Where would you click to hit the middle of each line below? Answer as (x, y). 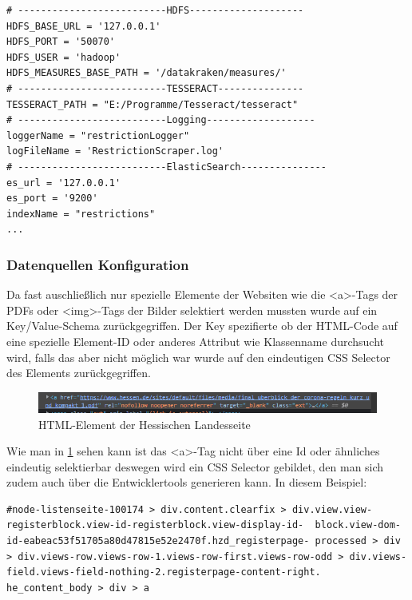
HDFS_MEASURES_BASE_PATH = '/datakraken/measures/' (147, 73)
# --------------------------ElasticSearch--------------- (166, 167)
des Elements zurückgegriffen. (79, 373)
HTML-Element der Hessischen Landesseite (145, 424)
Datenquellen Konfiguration (98, 264)
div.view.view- (332, 509)
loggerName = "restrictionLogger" (98, 135)
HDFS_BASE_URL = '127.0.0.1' (84, 26)
